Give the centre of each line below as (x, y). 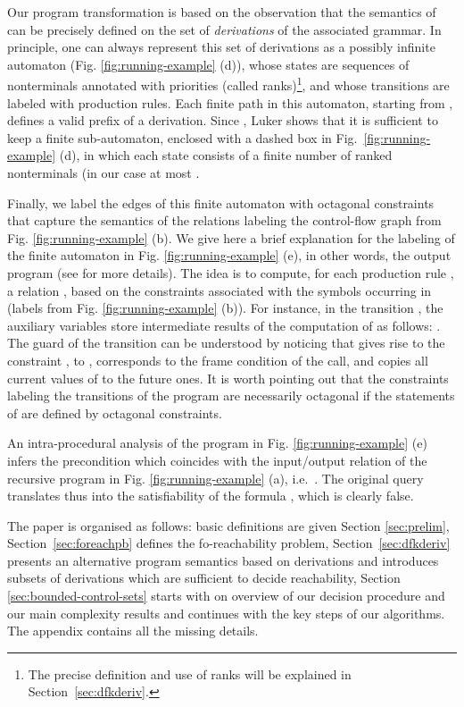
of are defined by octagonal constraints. (115, 412)
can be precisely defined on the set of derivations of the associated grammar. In (224, 29)
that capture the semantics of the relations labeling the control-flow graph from (224, 220)
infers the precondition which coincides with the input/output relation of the (217, 460)
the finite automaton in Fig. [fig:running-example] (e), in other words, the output (229, 255)
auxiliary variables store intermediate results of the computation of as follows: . (224, 325)
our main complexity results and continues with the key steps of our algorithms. (226, 613)
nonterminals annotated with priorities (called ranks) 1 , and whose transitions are (228, 84)
